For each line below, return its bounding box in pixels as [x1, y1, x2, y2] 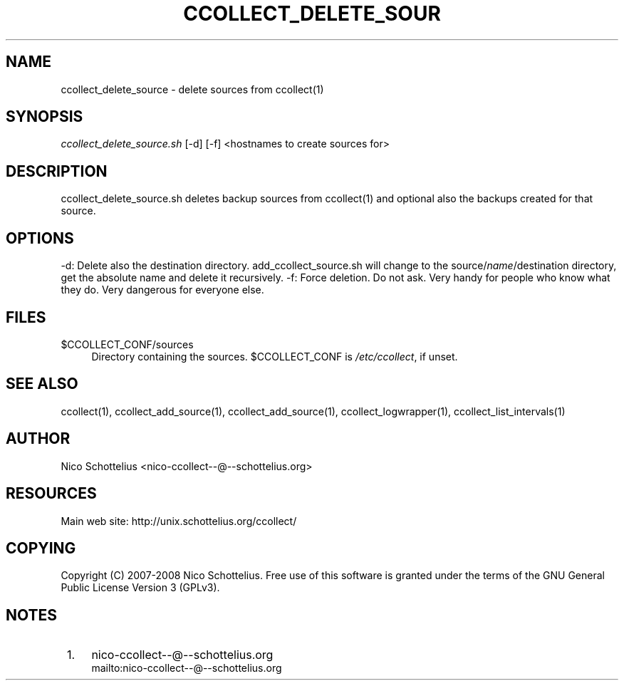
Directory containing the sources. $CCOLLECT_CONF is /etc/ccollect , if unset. [91, 350, 458, 363]
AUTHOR [6, 430, 71, 448]
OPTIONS [6, 229, 74, 247]
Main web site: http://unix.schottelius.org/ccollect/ [61, 514, 297, 527]
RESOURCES [6, 484, 97, 503]
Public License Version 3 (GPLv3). [61, 581, 220, 594]
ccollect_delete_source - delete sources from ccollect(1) [61, 83, 324, 95]
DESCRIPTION [6, 162, 108, 180]
